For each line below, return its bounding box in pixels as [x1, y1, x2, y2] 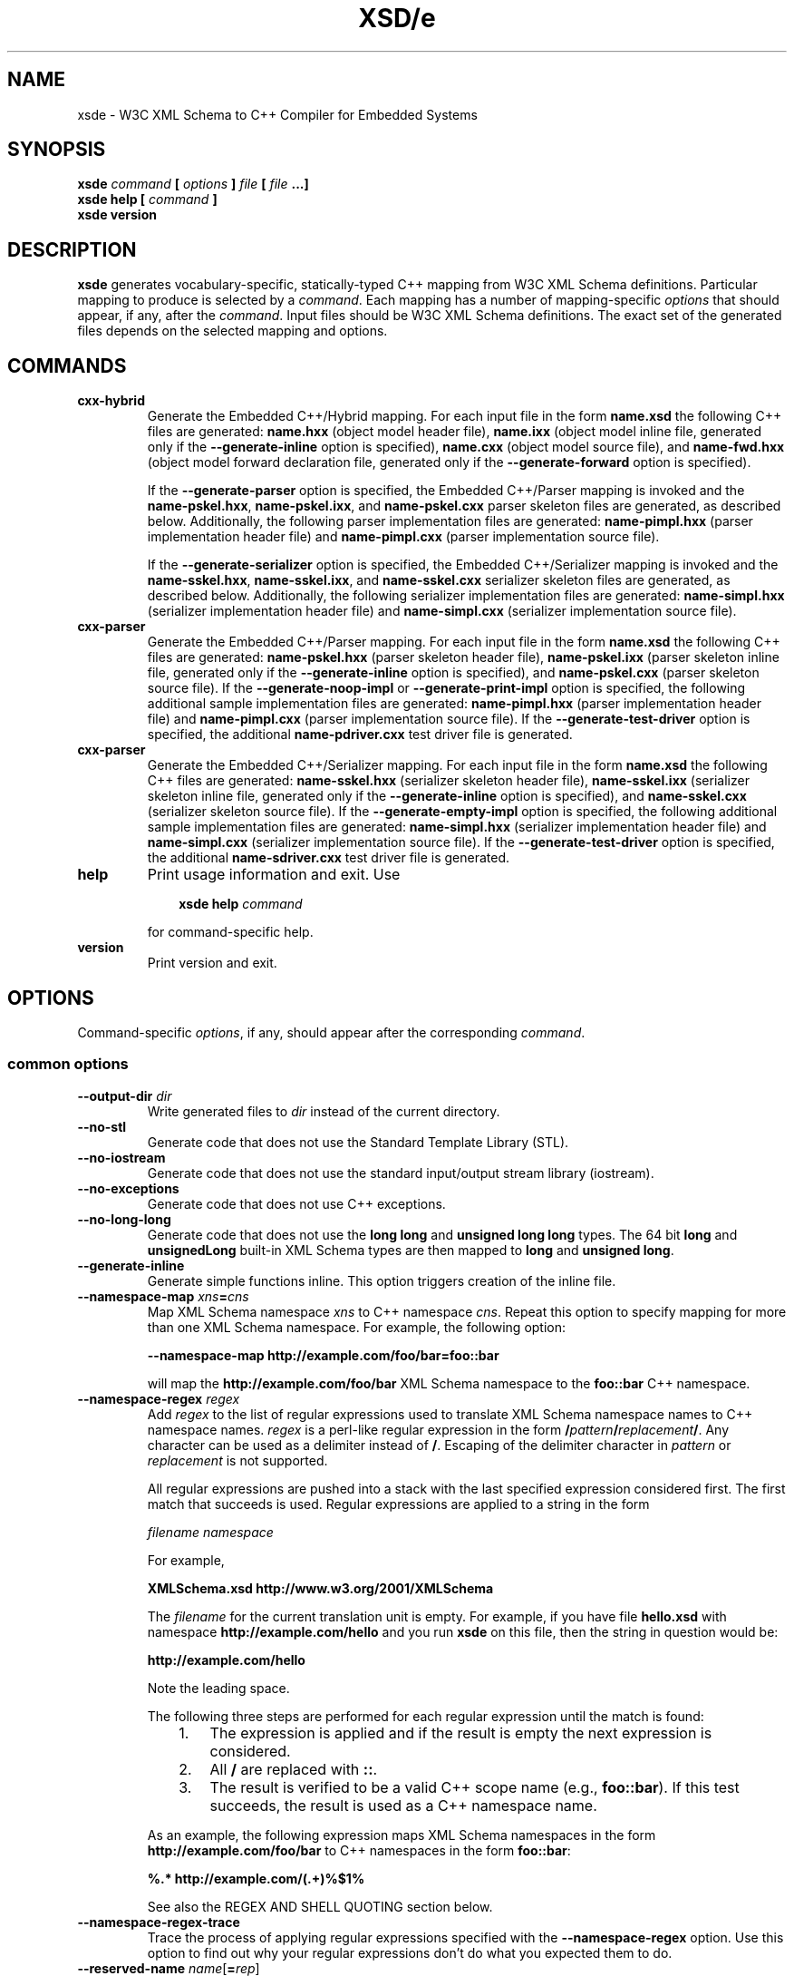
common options [7, 1055, 129, 1074]
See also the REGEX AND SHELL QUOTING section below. [147, 1898, 493, 1914]
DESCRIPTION [7, 238, 137, 261]
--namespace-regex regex [77, 1390, 240, 1407]
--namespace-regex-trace [77, 1913, 240, 1930]
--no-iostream [77, 1149, 166, 1165]
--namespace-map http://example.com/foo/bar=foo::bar [147, 1347, 499, 1363]
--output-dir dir [77, 1087, 172, 1104]
